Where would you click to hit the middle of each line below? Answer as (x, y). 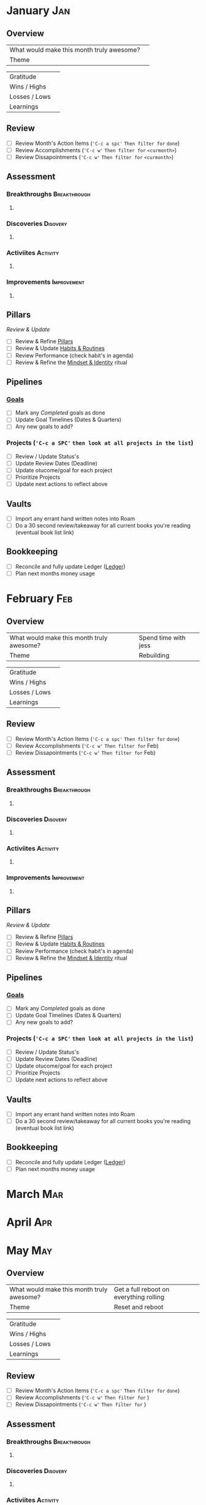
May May (29, 1250)
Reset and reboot (139, 1307)
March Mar (35, 1194)
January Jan (38, 11)
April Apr (29, 1222)
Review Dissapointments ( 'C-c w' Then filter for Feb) (85, 752)
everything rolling (139, 1297)
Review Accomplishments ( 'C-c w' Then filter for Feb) (87, 745)
